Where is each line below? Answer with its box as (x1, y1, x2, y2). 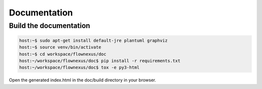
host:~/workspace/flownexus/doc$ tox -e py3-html (19, 65, 140, 70)
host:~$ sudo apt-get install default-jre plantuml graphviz (19, 38, 168, 43)
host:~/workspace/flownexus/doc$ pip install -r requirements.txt (19, 58, 180, 63)
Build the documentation (9, 21, 91, 30)
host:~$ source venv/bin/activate (19, 44, 101, 50)
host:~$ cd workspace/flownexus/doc (19, 51, 107, 57)
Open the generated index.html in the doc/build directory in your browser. (9, 77, 156, 83)
